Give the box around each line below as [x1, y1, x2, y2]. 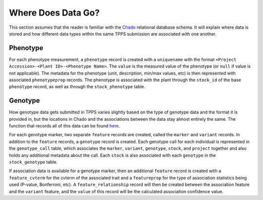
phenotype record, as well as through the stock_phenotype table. [9, 84, 146, 90]
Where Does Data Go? [9, 7, 100, 18]
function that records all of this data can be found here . [9, 123, 120, 129]
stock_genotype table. [9, 159, 58, 165]
